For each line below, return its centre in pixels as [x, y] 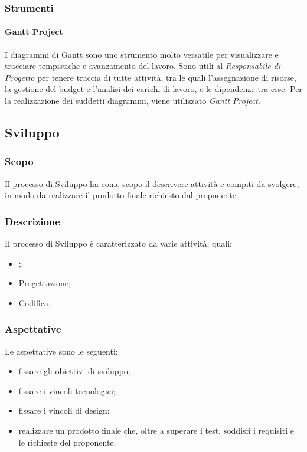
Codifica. [35, 302]
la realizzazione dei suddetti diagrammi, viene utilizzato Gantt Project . [133, 101]
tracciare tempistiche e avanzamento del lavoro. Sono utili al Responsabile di [143, 66]
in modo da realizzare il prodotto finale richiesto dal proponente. [122, 195]
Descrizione [32, 221]
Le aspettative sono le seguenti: [61, 351]
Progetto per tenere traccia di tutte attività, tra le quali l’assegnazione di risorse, [151, 77]
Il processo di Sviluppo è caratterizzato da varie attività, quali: [118, 243]
